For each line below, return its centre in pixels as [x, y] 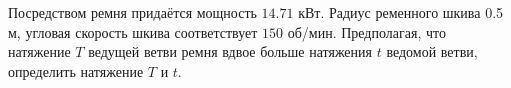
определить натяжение [76, 70]
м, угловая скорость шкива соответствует [133, 31]
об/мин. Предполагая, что [366, 31]
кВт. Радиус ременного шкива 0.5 [401, 12]
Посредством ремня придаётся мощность [132, 12]
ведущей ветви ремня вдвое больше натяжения [230, 51]
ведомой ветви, [432, 51]
